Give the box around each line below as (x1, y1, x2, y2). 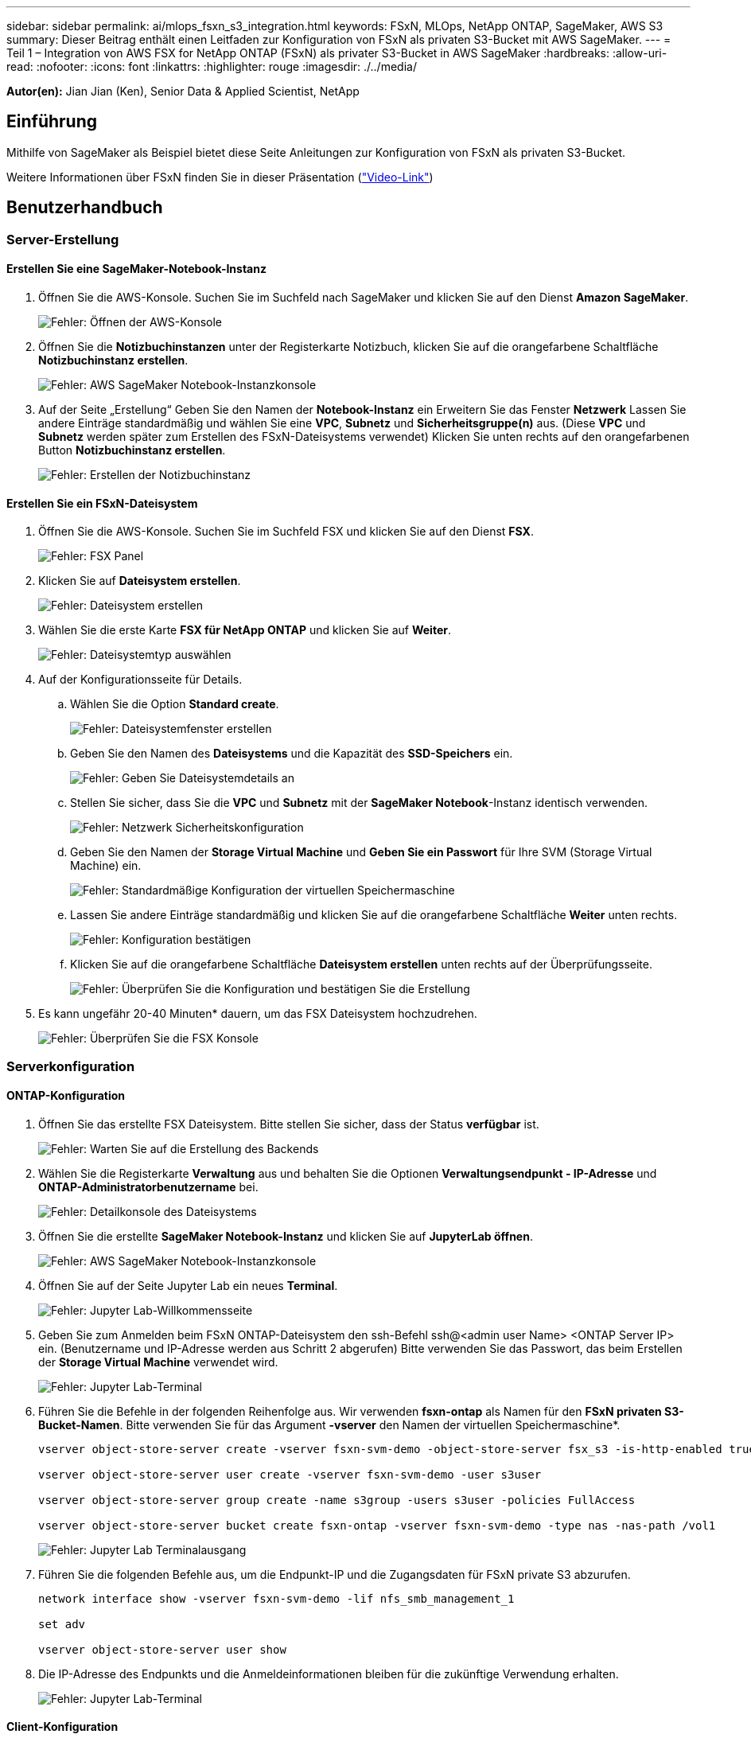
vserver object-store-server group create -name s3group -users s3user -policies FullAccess (38, 1493, 636, 1506)
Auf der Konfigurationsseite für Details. (38, 672, 243, 687)
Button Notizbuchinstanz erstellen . (38, 442, 226, 457)
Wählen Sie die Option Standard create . (70, 697, 279, 711)
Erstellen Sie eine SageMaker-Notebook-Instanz (6, 262, 267, 276)
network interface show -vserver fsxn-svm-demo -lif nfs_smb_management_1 (38, 1592, 515, 1605)
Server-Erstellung (6, 231, 119, 247)
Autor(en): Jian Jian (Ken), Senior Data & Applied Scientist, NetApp (6, 84, 360, 98)
